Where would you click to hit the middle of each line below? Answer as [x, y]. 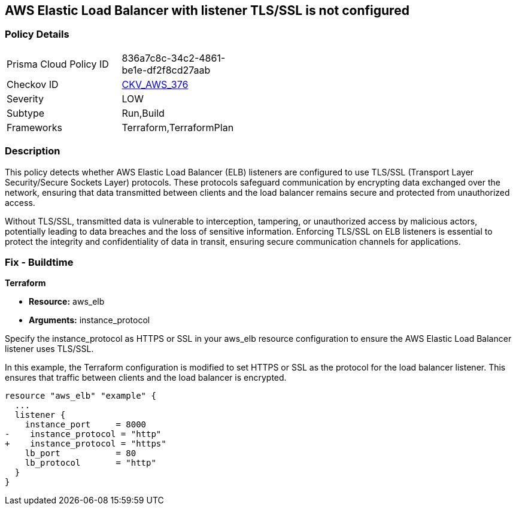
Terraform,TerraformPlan [178, 127]
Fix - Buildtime [39, 262]
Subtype [26, 113]
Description [33, 151]
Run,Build [143, 113]
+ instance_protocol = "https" [86, 444]
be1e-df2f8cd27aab [166, 70]
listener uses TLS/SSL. [49, 349]
